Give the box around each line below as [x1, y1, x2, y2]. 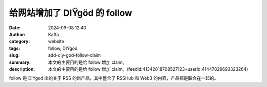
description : [9, 66, 35, 72]
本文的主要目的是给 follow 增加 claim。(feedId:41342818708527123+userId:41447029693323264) [48, 66, 248, 72]
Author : [9, 31, 26, 37]
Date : [9, 25, 21, 31]
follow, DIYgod [48, 45, 78, 51]
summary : [9, 59, 31, 65]
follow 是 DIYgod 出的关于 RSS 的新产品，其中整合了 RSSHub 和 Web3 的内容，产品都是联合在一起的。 [9, 75, 219, 81]
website [48, 39, 64, 44]
